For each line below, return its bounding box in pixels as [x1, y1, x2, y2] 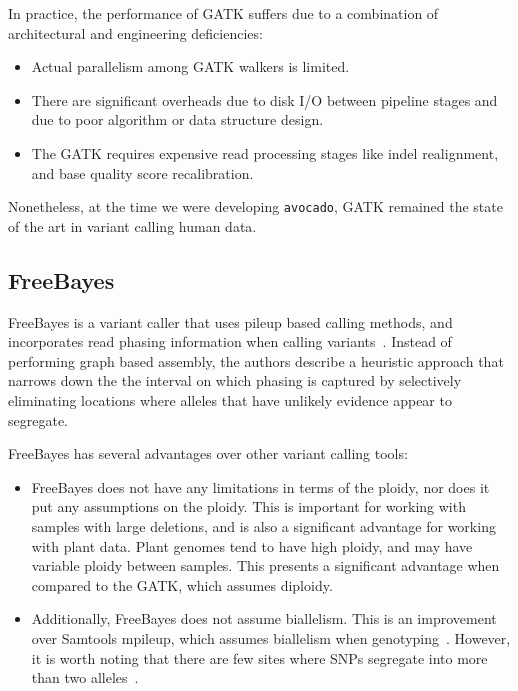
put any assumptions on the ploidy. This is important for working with [31, 496, 466, 517]
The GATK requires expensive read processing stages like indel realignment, [31, 142, 499, 163]
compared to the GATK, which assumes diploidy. [31, 574, 333, 595]
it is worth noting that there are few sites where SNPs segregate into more [31, 647, 488, 668]
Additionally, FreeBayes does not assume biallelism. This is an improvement [31, 608, 497, 629]
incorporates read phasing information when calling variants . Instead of [8, 331, 452, 352]
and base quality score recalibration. [31, 162, 254, 183]
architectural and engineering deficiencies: [8, 22, 263, 43]
